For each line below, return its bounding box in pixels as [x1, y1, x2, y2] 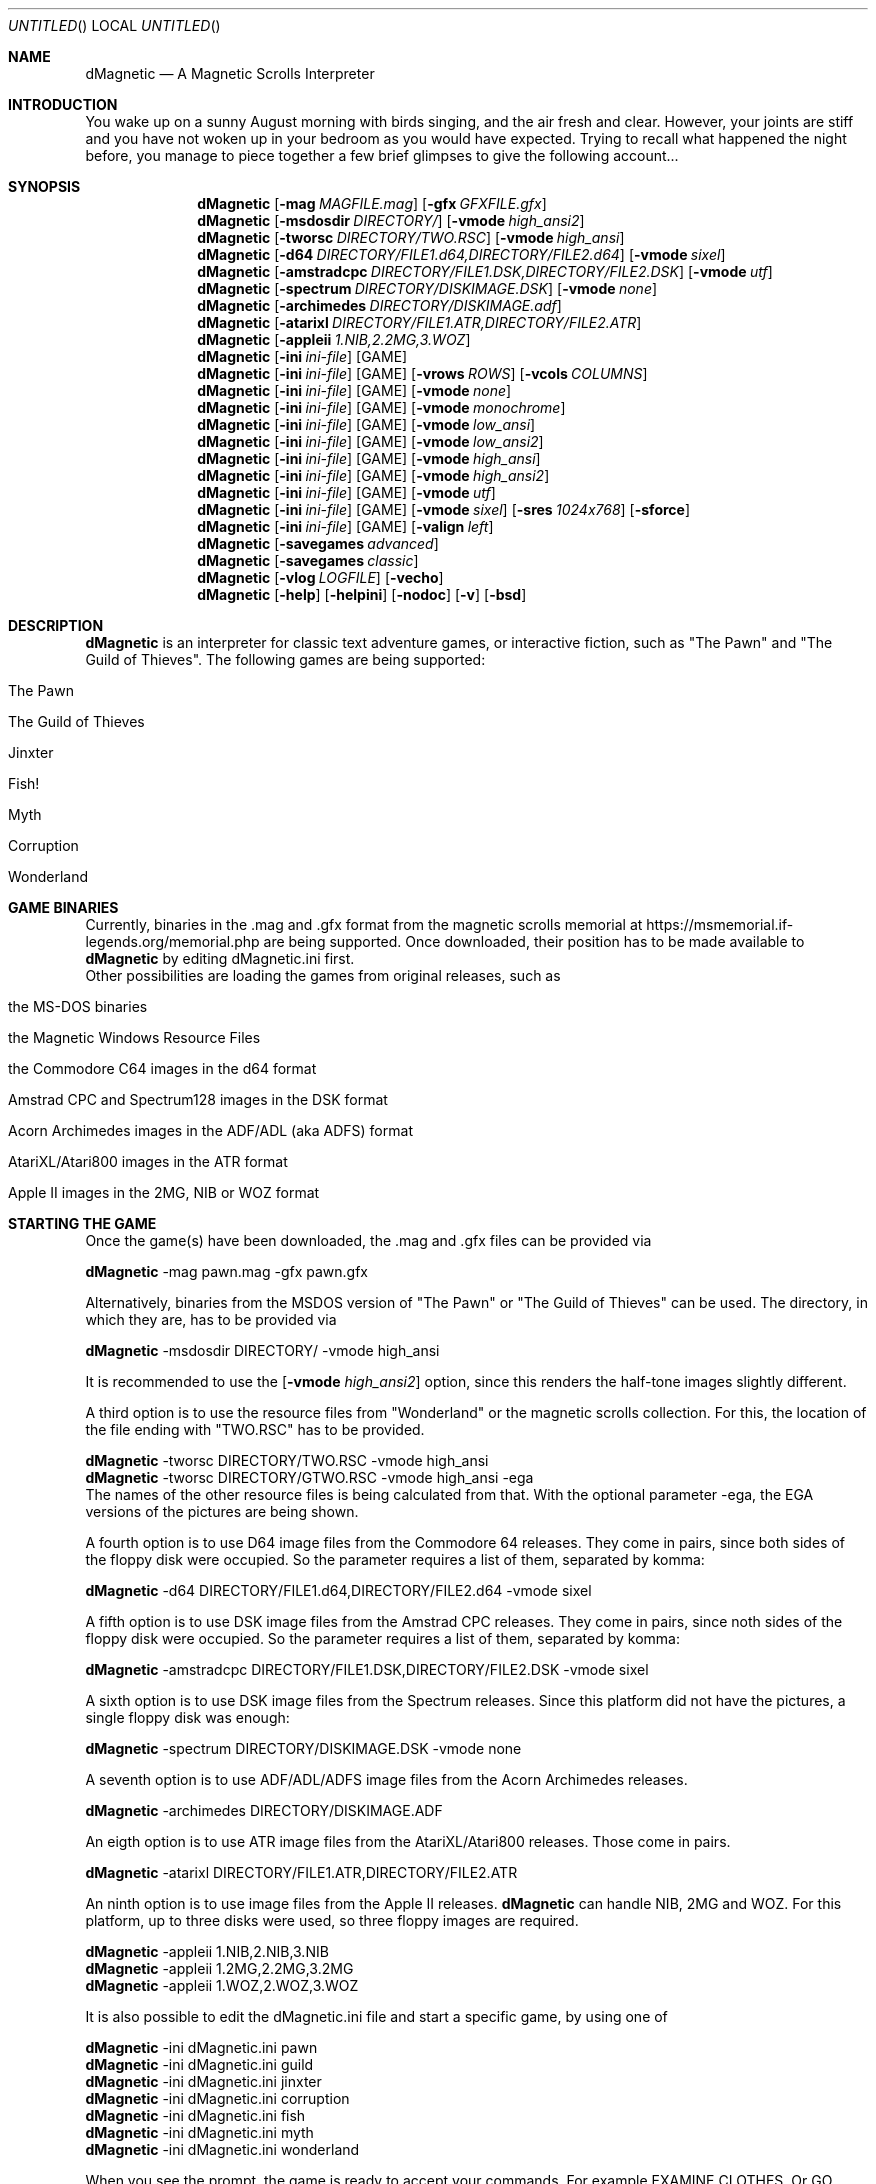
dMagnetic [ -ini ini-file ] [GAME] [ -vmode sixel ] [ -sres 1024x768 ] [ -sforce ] [197, 501, 691, 518]
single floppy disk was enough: [85, 1709, 290, 1726]
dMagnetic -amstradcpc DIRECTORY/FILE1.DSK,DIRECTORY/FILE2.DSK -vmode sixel [85, 1661, 649, 1678]
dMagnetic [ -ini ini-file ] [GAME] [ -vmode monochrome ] [197, 399, 566, 416]
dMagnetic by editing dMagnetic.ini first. [85, 950, 355, 967]
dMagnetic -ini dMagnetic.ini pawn [85, 2039, 318, 2056]
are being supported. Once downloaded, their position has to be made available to [263, 933, 805, 950]
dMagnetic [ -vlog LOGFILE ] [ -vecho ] [197, 569, 444, 586]
